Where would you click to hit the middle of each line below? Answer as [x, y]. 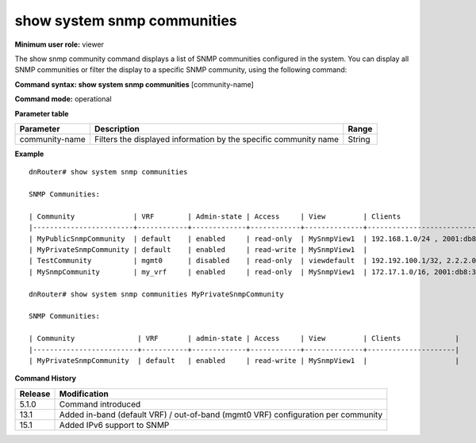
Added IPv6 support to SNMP [114, 425]
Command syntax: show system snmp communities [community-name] [134, 84]
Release [35, 394]
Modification [84, 394]
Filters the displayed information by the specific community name [217, 139]
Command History [46, 378]
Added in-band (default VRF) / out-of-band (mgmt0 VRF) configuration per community [221, 414]
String [359, 139]
